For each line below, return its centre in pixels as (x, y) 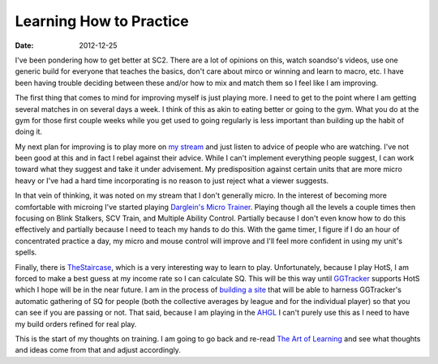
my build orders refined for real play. (76, 323)
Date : (24, 45)
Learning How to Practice (102, 21)
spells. (26, 252)
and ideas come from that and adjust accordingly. (98, 350)
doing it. (29, 132)
